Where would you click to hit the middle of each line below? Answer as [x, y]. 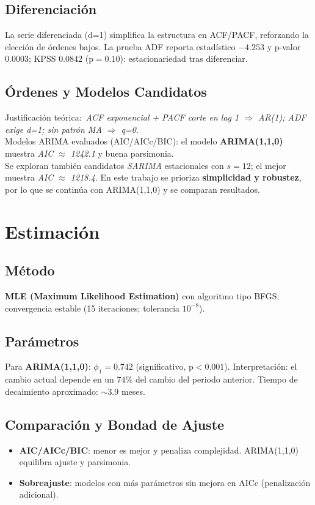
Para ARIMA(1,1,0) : [48, 366]
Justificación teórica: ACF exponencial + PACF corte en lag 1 [122, 117]
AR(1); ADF [282, 117]
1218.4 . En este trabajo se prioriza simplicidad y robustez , [186, 177]
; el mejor [268, 165]
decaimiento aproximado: [52, 391]
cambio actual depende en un [60, 379]
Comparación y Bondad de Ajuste [115, 424]
